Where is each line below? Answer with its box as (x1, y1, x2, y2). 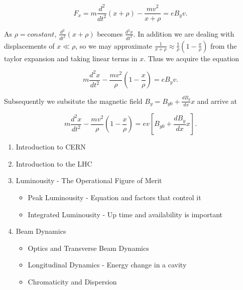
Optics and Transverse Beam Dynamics (28, 242, 149, 253)
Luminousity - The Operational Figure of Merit (16, 175, 162, 186)
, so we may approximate (75, 40, 153, 51)
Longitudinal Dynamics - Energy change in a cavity (28, 259, 187, 270)
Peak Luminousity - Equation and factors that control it (28, 192, 201, 203)
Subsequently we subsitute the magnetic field (4, 95, 143, 106)
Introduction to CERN (16, 141, 86, 152)
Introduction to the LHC (16, 158, 92, 169)
